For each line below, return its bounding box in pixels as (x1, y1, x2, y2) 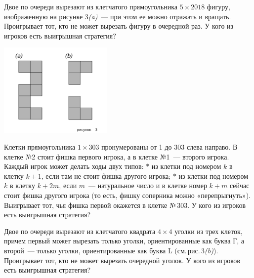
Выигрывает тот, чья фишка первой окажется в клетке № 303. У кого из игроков (4, 199, 246, 210)
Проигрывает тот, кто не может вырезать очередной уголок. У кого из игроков (4, 255, 240, 265)
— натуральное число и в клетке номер (88, 180, 207, 191)
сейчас (229, 180, 250, 191)
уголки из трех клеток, (174, 226, 243, 236)
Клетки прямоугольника (4, 142, 76, 152)
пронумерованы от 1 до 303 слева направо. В (101, 142, 238, 152)
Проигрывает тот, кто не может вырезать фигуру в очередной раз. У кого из (4, 21, 234, 31)
